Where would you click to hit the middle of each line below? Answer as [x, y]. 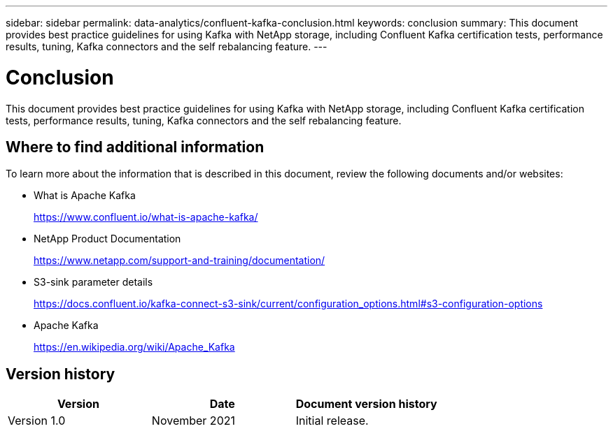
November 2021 [193, 421]
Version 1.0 [37, 421]
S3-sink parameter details [93, 282]
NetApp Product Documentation [107, 239]
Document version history [366, 404]
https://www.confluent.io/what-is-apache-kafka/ [146, 217]
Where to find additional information [135, 147]
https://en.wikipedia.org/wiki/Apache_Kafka [134, 347]
